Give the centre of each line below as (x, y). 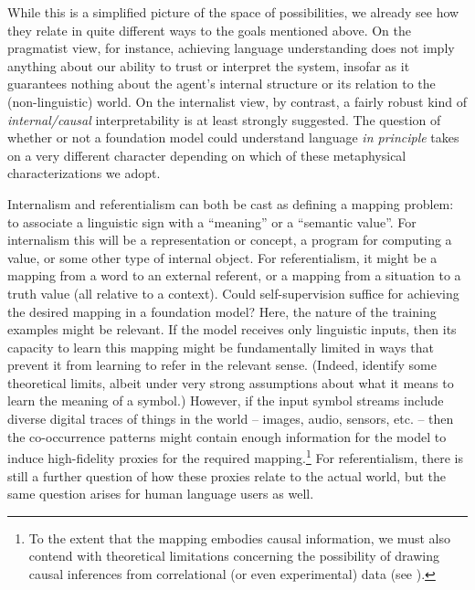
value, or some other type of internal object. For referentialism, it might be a (222, 257)
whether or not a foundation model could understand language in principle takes (233, 137)
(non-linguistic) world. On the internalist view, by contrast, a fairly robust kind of (237, 101)
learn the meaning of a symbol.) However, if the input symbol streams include (226, 400)
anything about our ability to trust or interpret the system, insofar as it (209, 65)
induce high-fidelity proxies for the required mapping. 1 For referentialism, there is (235, 456)
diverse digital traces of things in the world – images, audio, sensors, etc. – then (231, 419)
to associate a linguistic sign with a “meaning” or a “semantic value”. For (212, 221)
